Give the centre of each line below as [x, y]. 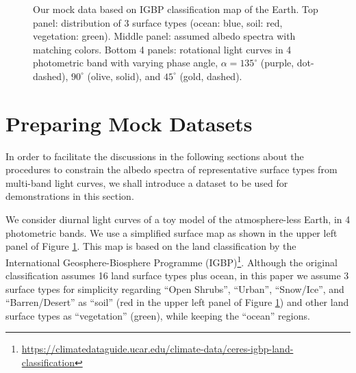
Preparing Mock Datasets [129, 123]
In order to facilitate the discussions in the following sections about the [155, 156]
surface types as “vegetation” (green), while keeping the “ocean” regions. [158, 315]
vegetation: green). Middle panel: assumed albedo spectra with [164, 36]
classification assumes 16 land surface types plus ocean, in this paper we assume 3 [177, 275]
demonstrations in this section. [70, 196]
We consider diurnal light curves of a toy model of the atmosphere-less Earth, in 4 [178, 219]
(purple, [277, 63]
